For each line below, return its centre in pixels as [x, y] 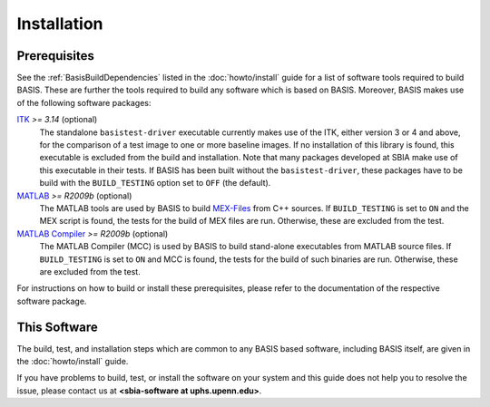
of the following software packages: [84, 102]
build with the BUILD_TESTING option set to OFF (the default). [155, 183]
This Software [58, 327]
